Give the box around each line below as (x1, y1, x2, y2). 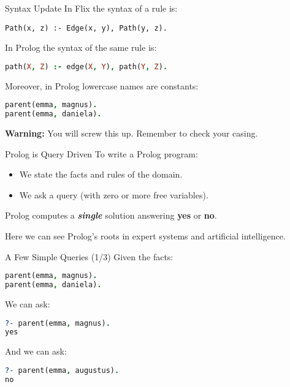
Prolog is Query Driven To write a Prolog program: (5, 147, 198, 160)
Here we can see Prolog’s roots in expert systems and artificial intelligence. (5, 230, 286, 242)
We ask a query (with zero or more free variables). (19, 188, 208, 201)
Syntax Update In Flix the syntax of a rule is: (5, 2, 178, 14)
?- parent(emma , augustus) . (5, 366, 120, 375)
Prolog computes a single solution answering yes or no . (5, 209, 217, 222)
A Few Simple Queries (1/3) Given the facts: (5, 250, 174, 263)
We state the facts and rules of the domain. (19, 168, 183, 181)
